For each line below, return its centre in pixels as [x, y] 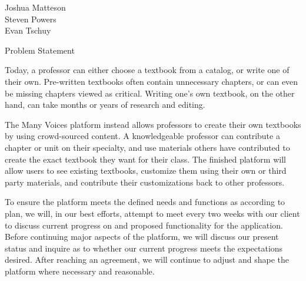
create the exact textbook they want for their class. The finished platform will [145, 159]
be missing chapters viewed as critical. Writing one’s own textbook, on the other [150, 93]
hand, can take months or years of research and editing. [105, 105]
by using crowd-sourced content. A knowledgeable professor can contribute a [142, 136]
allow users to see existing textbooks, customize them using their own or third [146, 171]
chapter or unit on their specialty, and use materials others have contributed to [147, 147]
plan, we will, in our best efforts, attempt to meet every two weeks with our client [152, 213]
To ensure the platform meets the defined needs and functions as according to [145, 202]
